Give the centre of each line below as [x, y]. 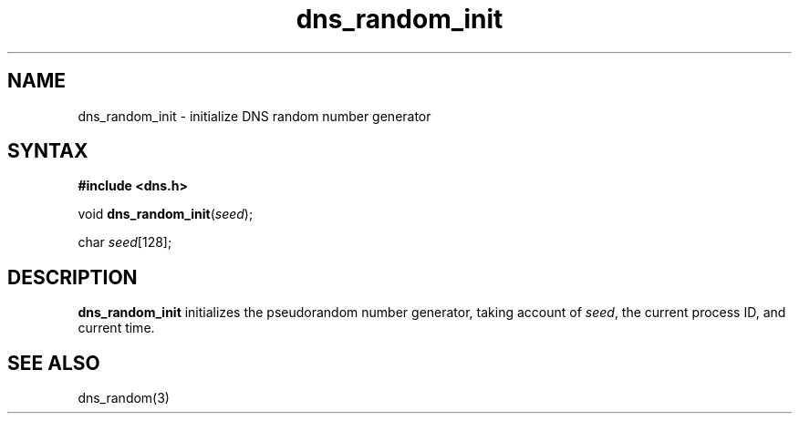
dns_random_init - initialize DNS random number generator [254, 116]
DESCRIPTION [73, 277]
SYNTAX [48, 151]
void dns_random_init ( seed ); [166, 214]
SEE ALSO [54, 363]
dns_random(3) [124, 398]
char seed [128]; [125, 242]
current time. [116, 328]
